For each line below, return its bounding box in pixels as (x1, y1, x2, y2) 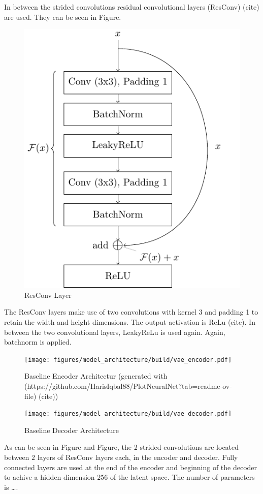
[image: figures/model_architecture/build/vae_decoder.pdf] (24, 410, 232, 418)
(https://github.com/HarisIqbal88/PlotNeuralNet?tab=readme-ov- (24, 380, 232, 391)
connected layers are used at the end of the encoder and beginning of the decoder (4, 461, 257, 472)
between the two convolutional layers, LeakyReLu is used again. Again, (4, 326, 225, 337)
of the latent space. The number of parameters (110, 472, 255, 482)
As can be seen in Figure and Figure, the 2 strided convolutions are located (4, 442, 239, 452)
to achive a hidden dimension (4, 472, 95, 482)
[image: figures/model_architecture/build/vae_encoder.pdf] (24, 356, 232, 363)
